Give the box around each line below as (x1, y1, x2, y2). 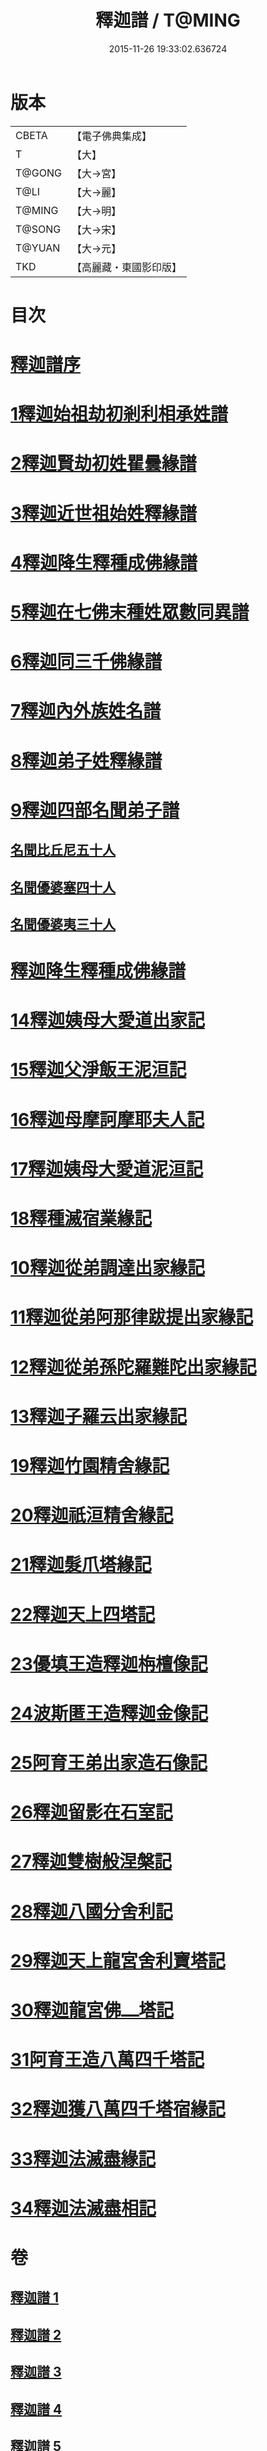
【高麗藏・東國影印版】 (71, 260, 182, 274)
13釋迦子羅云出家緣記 (10, 1405, 188, 1428)
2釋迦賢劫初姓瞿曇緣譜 (10, 452, 197, 475)
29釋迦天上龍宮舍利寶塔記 (10, 1949, 226, 1972)
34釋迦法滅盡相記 (10, 2197, 157, 2220)
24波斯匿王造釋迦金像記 (10, 1702, 209, 1725)
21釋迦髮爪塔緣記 (10, 1554, 152, 1576)
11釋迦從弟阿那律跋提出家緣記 (10, 1306, 254, 1329)
